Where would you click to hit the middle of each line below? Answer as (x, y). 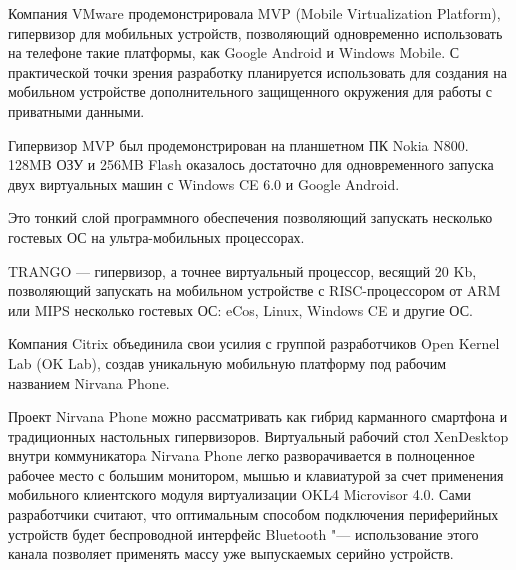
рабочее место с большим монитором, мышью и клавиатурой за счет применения (256, 474)
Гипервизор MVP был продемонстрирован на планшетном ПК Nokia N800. (238, 144)
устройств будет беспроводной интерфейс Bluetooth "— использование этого (243, 533)
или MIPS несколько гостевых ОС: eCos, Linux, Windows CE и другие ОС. (240, 309)
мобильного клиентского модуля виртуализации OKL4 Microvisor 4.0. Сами (239, 494)
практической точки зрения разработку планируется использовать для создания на (257, 71)
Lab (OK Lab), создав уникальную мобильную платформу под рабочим (227, 362)
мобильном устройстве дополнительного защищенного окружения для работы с (250, 91)
